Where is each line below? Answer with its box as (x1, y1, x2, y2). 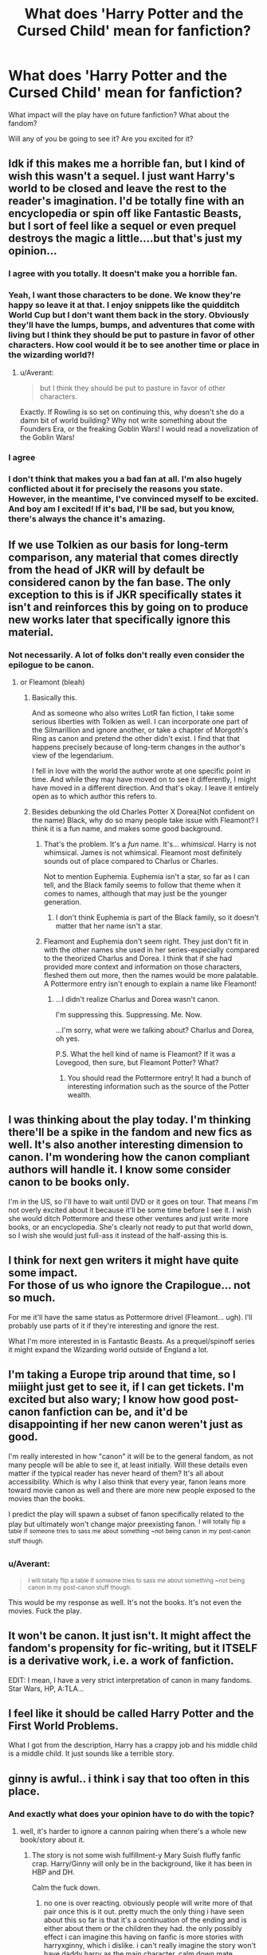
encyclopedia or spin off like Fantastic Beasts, (8, 207, 241, 220)
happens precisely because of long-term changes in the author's (31, 743, 245, 752)
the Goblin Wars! (19, 432, 75, 442)
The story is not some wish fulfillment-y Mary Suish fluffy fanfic (31, 1851, 241, 1860)
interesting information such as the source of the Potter (67, 1082, 249, 1091)
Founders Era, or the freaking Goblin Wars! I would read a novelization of (19, 424, 259, 433)
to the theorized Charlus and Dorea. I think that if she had (43, 954, 233, 964)
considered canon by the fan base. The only (8, 575, 231, 589)
